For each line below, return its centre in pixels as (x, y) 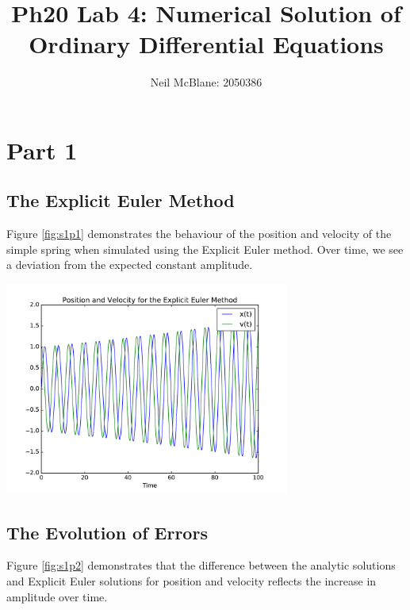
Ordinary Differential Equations (206, 44)
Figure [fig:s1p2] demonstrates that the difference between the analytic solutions (201, 565)
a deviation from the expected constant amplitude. (130, 265)
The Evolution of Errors (107, 532)
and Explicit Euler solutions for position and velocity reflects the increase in (192, 581)
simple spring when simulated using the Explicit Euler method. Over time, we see (205, 249)
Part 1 (42, 150)
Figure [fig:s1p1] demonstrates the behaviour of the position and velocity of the (199, 234)
